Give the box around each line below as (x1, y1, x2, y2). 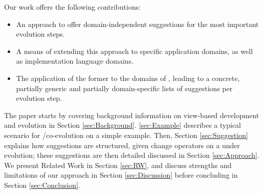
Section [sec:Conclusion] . (4, 179, 81, 190)
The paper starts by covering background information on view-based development (4, 109, 259, 120)
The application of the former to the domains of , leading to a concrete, (16, 72, 240, 83)
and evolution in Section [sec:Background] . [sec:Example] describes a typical (4, 120, 241, 130)
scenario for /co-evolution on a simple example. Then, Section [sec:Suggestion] (4, 129, 248, 140)
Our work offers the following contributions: (4, 2, 141, 12)
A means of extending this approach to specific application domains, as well (16, 45, 253, 56)
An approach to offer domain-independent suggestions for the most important (16, 18, 259, 29)
